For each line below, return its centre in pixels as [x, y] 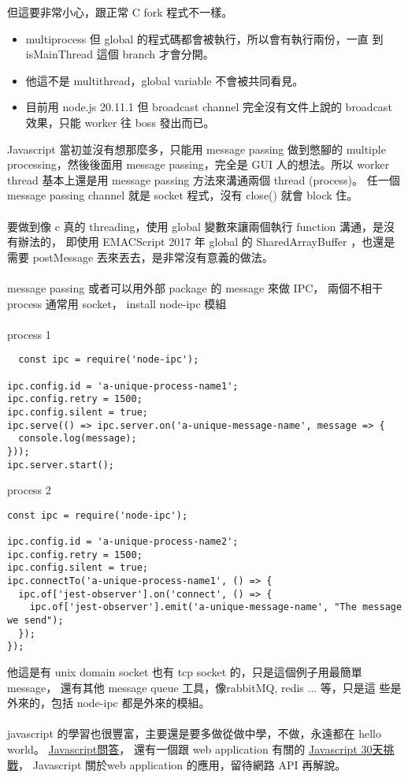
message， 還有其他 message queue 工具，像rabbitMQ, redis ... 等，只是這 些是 [204, 687]
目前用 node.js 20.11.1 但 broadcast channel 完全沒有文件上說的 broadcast [209, 107]
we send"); [35, 621]
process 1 [29, 334]
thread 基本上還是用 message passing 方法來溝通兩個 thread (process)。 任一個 [204, 179]
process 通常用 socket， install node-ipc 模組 [117, 303]
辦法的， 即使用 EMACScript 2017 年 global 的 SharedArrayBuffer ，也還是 [206, 242]
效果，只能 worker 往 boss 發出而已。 [120, 122]
